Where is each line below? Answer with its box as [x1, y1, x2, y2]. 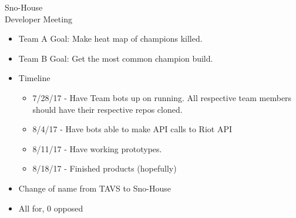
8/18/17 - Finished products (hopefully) [32, 162, 177, 175]
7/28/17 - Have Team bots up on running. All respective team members [32, 91, 292, 103]
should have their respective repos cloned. [32, 103, 183, 115]
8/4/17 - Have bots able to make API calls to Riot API [32, 123, 232, 135]
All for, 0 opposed [18, 202, 83, 214]
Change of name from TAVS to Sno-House [18, 182, 171, 194]
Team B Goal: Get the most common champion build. [18, 52, 213, 64]
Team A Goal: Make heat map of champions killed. [18, 32, 203, 45]
